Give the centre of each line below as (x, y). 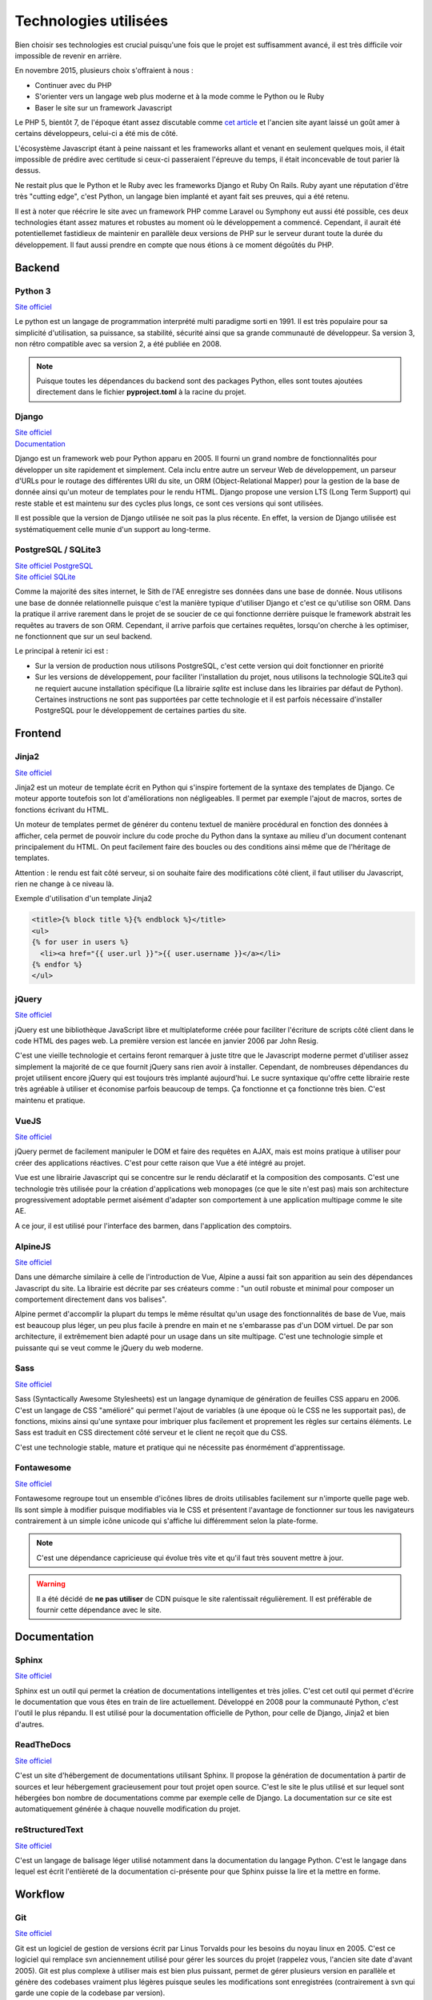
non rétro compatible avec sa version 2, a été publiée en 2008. (118, 344)
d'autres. (30, 1724)
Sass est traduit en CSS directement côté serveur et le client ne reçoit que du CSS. (151, 1433)
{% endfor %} (57, 964)
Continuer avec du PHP (73, 85)
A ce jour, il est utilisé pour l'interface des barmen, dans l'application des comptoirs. (153, 1226)
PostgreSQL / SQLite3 (58, 550)
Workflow (40, 1895)
